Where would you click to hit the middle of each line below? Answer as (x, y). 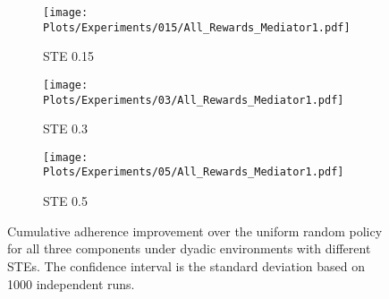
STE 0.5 (65, 201)
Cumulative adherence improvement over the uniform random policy (195, 231)
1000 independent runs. (71, 283)
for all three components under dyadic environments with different (189, 248)
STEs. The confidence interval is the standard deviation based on (186, 265)
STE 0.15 (68, 56)
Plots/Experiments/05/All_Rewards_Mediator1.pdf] (194, 172)
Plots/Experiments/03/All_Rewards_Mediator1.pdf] (194, 100)
